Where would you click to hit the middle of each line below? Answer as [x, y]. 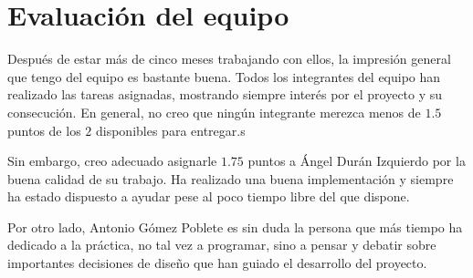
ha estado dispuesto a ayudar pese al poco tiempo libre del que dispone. [209, 196]
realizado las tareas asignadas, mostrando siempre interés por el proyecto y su [225, 94]
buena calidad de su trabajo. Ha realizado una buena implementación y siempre [231, 178]
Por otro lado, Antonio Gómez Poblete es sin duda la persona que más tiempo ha [235, 227]
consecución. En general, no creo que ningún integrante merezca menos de [214, 112]
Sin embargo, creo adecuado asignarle [112, 161]
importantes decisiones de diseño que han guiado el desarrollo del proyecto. [217, 263]
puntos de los [44, 130]
